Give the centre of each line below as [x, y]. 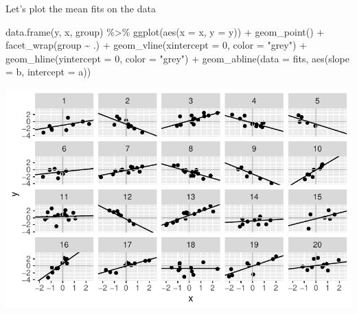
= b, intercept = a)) [48, 72]
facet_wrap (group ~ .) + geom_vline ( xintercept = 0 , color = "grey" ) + [156, 45]
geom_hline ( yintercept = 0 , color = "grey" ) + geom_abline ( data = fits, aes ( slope [177, 58]
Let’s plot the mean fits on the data [81, 8]
